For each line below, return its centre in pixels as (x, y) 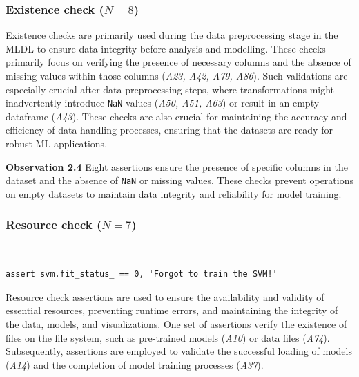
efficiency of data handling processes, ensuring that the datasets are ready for (169, 130)
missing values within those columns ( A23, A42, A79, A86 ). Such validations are (177, 75)
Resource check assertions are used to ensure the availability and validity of (165, 296)
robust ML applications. (57, 144)
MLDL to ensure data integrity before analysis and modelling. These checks (166, 48)
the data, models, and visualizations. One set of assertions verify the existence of (176, 324)
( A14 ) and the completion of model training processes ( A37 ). (135, 364)
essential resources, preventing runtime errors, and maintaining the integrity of (172, 310)
